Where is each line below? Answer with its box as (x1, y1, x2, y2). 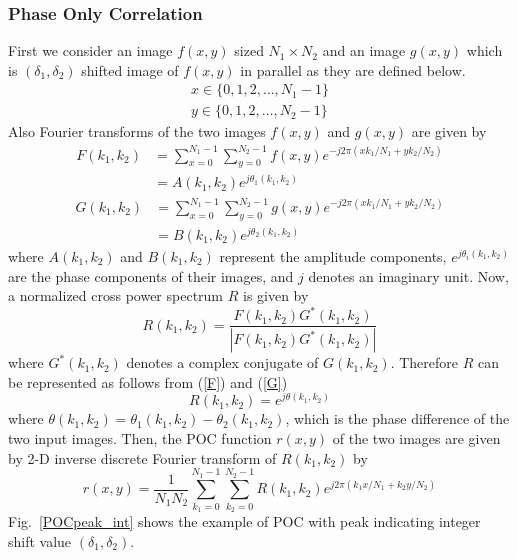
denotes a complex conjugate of (126, 352, 319, 373)
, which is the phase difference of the (285, 408, 510, 429)
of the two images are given (332, 427, 501, 448)
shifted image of (81, 59, 179, 80)
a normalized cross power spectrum (8, 285, 224, 306)
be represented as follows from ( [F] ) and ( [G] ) (8, 371, 288, 392)
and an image (322, 40, 406, 61)
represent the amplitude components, (219, 245, 447, 266)
